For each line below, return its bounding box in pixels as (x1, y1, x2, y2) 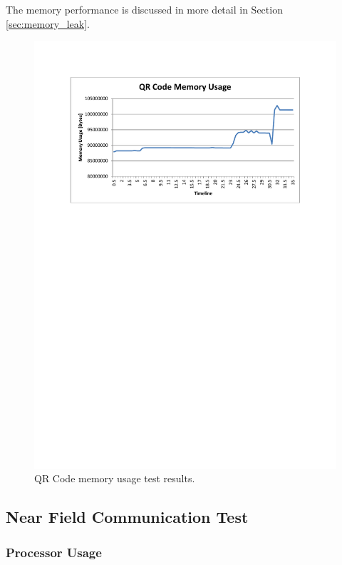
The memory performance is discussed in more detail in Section (6, 2, 283, 16)
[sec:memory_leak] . (6, 16, 90, 31)
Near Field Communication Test (6, 506, 249, 528)
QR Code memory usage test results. (34, 471, 195, 486)
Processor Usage (6, 543, 102, 561)
